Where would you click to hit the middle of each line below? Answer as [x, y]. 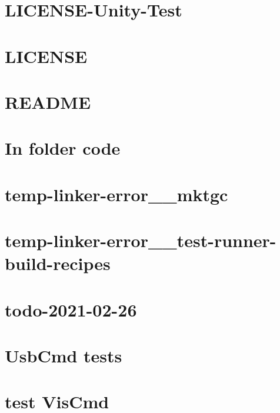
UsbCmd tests [64, 355]
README [48, 101]
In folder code [63, 148]
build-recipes [58, 263]
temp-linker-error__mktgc [116, 194]
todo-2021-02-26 [71, 309]
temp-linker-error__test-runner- [141, 240]
